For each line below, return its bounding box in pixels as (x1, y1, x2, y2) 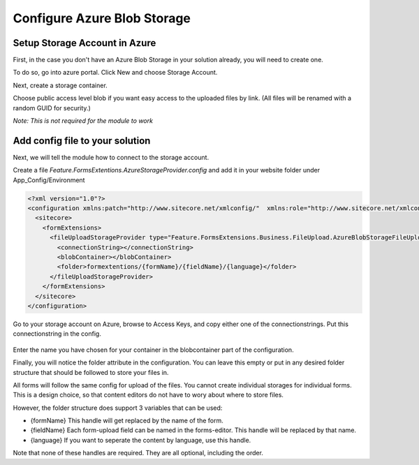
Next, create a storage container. (13, 81, 108, 89)
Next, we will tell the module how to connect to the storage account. (13, 153, 209, 161)
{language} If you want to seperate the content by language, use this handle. (30, 436, 251, 444)
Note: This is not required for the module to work (13, 117, 154, 125)
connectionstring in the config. (13, 330, 101, 338)
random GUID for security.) (13, 103, 91, 112)
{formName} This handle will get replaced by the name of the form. (30, 416, 223, 425)
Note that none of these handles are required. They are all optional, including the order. (13, 449, 263, 457)
